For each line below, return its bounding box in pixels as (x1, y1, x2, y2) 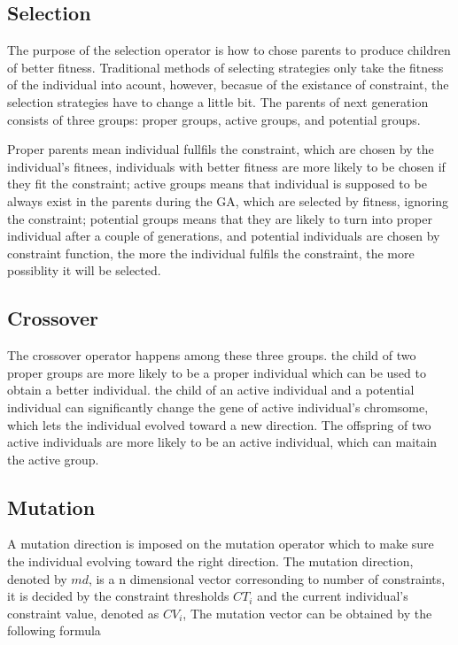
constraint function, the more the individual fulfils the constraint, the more (7, 243, 415, 262)
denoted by (7, 569, 67, 587)
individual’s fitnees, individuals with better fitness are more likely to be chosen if (7, 157, 446, 175)
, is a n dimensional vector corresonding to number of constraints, (88, 569, 446, 587)
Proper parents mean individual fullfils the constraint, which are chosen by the (7, 140, 434, 158)
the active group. (7, 449, 99, 468)
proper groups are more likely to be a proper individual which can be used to (7, 363, 426, 381)
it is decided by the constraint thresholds (7, 587, 229, 605)
